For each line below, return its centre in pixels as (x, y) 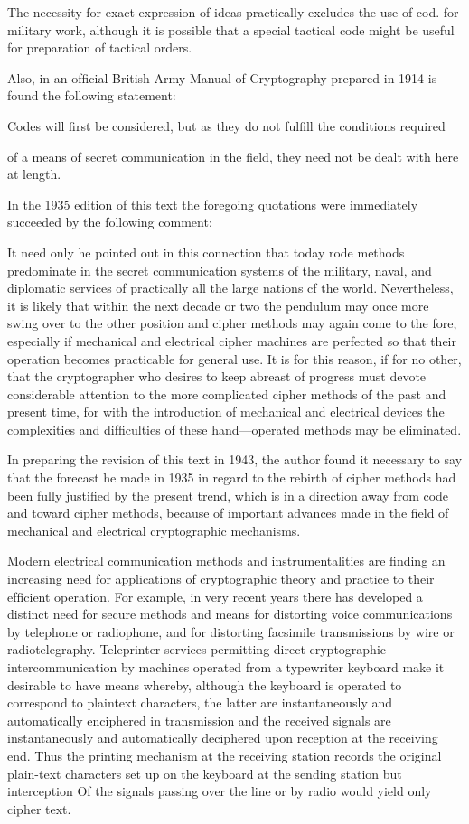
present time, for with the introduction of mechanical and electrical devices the (226, 412)
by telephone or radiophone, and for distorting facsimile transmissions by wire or (231, 631)
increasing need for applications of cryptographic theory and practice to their (221, 579)
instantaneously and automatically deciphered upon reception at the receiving (223, 738)
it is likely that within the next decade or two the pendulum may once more (218, 305)
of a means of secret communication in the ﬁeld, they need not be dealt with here (233, 156)
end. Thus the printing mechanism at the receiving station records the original (225, 755)
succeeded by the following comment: (110, 222)
